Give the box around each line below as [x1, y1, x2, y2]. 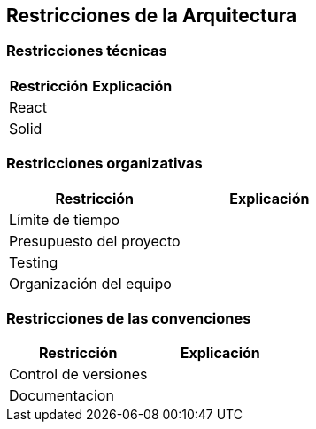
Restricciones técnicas [6, 42, 167, 60]
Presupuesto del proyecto [9, 231, 181, 250]
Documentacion [9, 386, 114, 405]
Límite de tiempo [9, 210, 120, 229]
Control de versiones [9, 365, 148, 384]
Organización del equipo [9, 274, 172, 292]
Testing [9, 253, 58, 271]
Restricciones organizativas [6, 154, 203, 173]
